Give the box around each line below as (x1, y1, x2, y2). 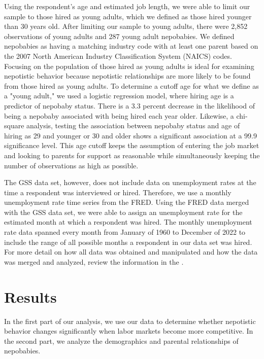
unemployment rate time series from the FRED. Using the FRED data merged (4, 197, 249, 207)
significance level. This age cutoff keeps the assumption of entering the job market (4, 140, 259, 151)
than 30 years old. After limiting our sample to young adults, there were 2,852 (4, 21, 248, 31)
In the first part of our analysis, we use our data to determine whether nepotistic (4, 315, 256, 326)
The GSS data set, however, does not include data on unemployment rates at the (4, 177, 256, 188)
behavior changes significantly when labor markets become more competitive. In (4, 326, 253, 336)
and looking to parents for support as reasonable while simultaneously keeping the (4, 150, 260, 160)
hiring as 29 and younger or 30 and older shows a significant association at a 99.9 (4, 130, 257, 140)
